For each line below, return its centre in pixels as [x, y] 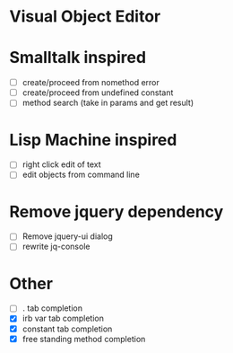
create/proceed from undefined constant [98, 93]
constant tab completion [67, 329]
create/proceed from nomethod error [91, 83]
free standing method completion [84, 339]
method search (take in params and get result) [108, 103]
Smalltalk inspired [78, 58]
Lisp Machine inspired [93, 140]
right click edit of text [61, 164]
